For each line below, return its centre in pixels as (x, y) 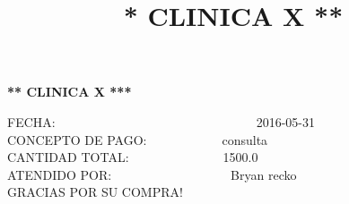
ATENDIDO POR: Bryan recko (152, 174)
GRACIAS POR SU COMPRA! (95, 192)
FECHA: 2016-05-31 (161, 121)
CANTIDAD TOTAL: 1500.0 (133, 157)
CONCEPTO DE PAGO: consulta (138, 139)
